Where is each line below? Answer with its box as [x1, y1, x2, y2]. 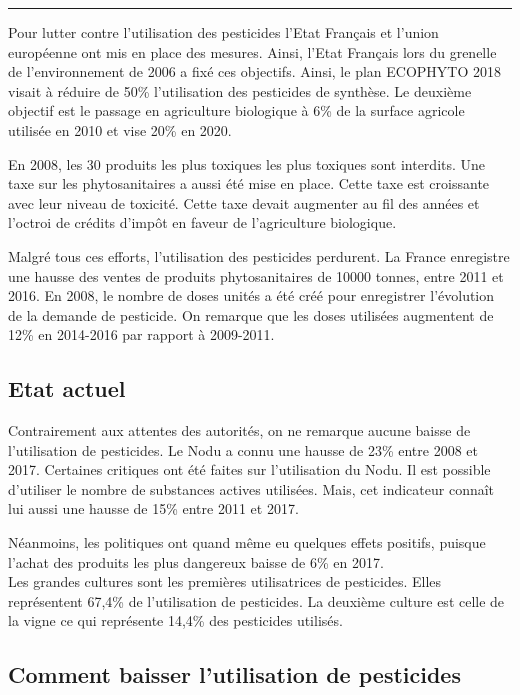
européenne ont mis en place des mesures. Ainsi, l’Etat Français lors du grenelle [8, 41, 497, 62]
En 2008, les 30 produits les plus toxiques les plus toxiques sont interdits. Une [8, 153, 486, 174]
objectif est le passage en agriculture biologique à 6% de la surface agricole [8, 100, 465, 121]
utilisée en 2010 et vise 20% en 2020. [8, 119, 232, 140]
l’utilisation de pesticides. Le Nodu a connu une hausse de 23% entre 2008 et [8, 439, 478, 460]
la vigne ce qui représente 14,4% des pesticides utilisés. [8, 610, 343, 631]
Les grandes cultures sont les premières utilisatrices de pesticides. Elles [8, 571, 442, 592]
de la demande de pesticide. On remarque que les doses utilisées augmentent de [8, 304, 494, 325]
